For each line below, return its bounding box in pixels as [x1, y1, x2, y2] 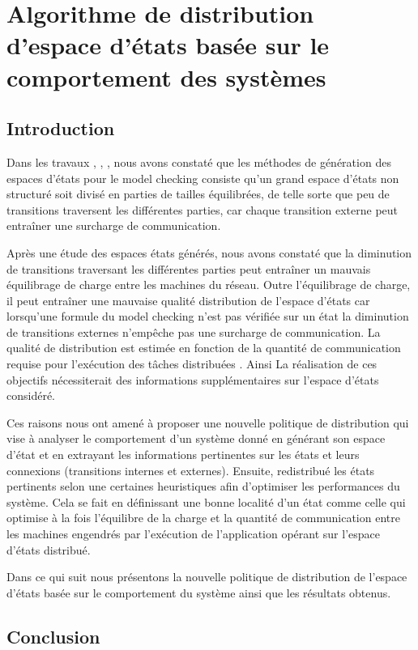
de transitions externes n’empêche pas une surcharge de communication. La [6, 323, 381, 340]
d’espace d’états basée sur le [6, 28, 330, 62]
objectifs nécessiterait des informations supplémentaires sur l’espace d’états [6, 371, 379, 388]
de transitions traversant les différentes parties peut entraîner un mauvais [6, 260, 371, 277]
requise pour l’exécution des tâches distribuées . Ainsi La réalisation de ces [6, 355, 377, 372]
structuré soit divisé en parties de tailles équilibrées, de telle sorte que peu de [6, 185, 390, 202]
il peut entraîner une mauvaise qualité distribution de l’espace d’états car [6, 291, 370, 308]
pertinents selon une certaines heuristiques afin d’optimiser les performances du [6, 478, 400, 495]
